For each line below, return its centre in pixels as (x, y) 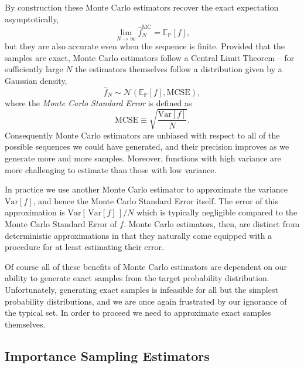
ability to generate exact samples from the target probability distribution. (137, 278)
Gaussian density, (36, 80)
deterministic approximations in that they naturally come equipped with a (139, 235)
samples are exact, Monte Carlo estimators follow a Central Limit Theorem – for (150, 57)
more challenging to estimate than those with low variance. (111, 169)
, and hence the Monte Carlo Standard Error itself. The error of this (156, 200)
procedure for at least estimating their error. (84, 247)
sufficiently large (34, 69)
